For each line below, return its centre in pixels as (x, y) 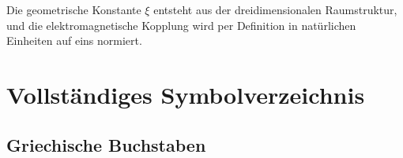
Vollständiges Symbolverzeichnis (186, 94)
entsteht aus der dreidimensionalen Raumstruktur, (275, 9)
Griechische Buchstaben (106, 144)
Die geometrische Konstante (74, 9)
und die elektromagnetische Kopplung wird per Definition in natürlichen (181, 25)
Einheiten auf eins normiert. (74, 40)
